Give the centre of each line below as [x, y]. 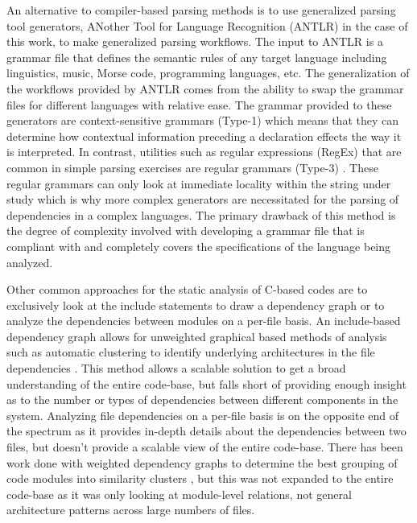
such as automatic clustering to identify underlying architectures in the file [191, 352]
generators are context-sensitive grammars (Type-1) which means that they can [203, 120]
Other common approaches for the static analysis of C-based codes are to [187, 289]
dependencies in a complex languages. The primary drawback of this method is [201, 214]
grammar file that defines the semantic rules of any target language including [197, 57]
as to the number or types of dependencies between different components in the [202, 399]
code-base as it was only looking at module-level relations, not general [179, 494]
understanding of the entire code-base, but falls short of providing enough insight [206, 383]
